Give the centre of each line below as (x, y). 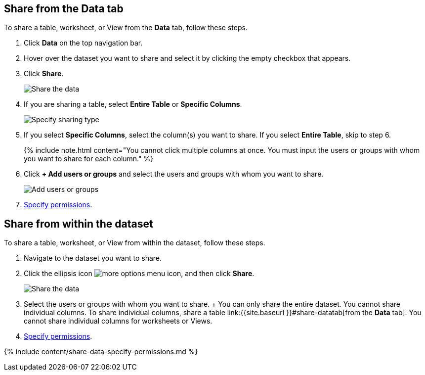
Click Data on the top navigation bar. (83, 43)
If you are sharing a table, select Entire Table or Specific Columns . (133, 104)
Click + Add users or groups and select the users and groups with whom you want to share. (174, 174)
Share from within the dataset (79, 224)
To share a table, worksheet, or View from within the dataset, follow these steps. (135, 243)
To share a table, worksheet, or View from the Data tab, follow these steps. (126, 28)
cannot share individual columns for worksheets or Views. (118, 321)
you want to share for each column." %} (89, 159)
